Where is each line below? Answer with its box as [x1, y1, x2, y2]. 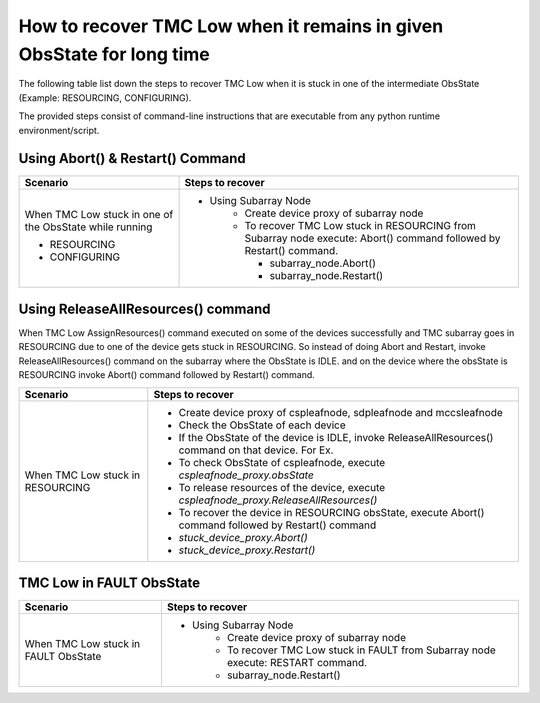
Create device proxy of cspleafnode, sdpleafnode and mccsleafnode [178, 405, 504, 419]
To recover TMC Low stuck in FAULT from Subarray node [226, 643, 497, 657]
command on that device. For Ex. [178, 443, 334, 457]
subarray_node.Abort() [269, 256, 377, 270]
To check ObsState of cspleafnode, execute [178, 455, 386, 469]
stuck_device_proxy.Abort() [178, 530, 309, 544]
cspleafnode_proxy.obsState [178, 468, 314, 482]
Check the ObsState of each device [178, 418, 347, 432]
